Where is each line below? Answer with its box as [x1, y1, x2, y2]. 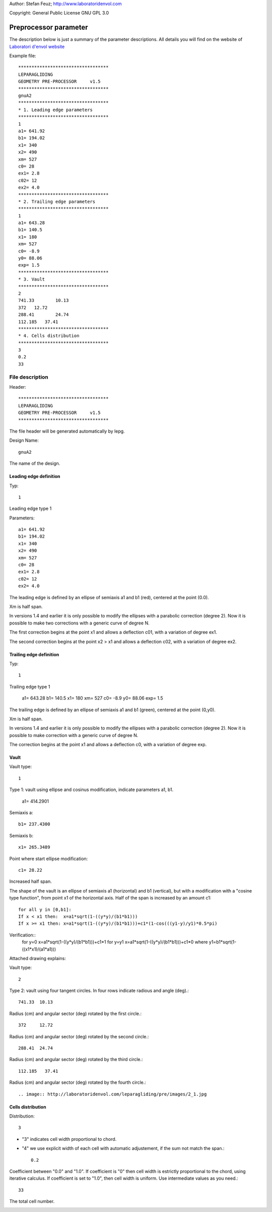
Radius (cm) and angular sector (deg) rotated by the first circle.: [9, 1010, 142, 1017]
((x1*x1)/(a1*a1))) [22, 946, 56, 952]
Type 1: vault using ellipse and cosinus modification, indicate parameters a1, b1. [9, 786, 174, 793]
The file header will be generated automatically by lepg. [9, 428, 125, 434]
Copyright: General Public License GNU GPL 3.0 [9, 10, 109, 16]
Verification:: [9, 932, 36, 938]
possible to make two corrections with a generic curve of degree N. [9, 620, 150, 626]
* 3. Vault [18, 277, 45, 282]
